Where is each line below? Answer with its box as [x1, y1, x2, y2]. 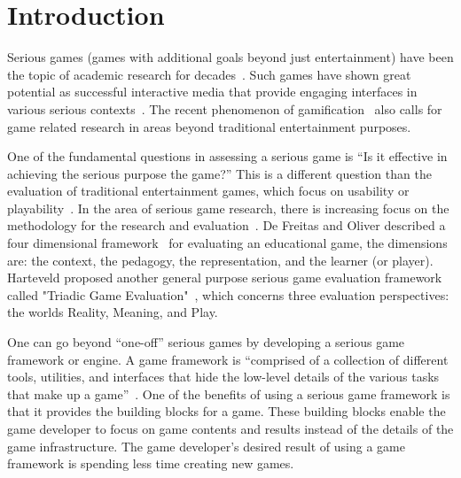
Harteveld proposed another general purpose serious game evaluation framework [7, 268, 442, 287]
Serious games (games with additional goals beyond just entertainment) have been [7, 48, 454, 66]
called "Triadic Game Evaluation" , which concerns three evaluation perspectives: [7, 285, 449, 304]
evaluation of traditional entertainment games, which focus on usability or [7, 181, 410, 200]
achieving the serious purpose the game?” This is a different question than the [7, 164, 432, 182]
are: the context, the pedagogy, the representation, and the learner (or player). [7, 251, 434, 269]
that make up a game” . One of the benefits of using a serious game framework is [7, 384, 450, 403]
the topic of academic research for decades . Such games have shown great [7, 65, 411, 83]
